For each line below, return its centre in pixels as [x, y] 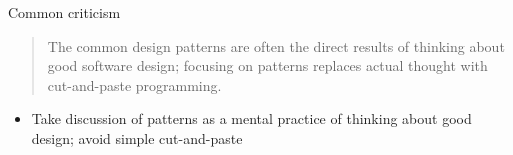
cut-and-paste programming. [134, 84]
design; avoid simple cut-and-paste [137, 137]
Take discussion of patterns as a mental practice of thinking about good [251, 118]
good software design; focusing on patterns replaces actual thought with [267, 65]
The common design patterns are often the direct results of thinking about [276, 45]
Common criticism [64, 12]
